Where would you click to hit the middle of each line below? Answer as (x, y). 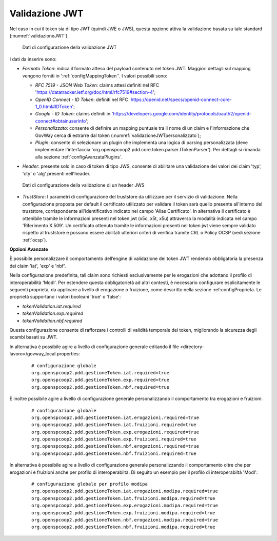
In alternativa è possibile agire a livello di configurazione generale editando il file (94, 347)
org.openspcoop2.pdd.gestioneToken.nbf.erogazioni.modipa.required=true (125, 520)
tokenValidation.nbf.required (52, 320)
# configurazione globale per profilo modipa (90, 484)
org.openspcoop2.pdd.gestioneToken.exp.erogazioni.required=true (115, 432)
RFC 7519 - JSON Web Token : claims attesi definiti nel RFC (97, 85)
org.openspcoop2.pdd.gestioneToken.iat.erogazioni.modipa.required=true (125, 491)
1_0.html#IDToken (54, 107)
